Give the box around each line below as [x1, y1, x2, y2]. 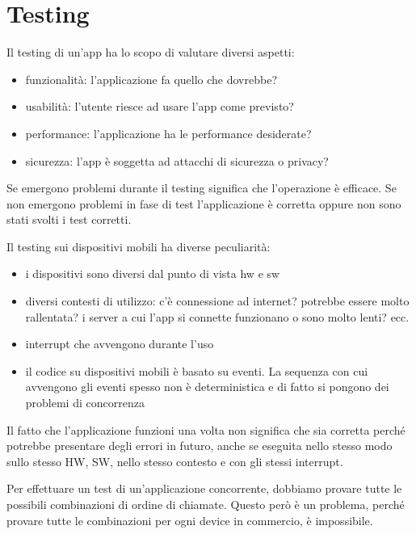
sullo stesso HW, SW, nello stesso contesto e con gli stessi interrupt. [6, 452, 343, 469]
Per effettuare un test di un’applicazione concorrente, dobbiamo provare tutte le [6, 480, 402, 497]
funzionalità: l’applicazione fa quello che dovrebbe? [25, 70, 277, 87]
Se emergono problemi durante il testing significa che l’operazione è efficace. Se [6, 179, 397, 196]
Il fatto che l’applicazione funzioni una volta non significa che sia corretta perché [6, 421, 405, 438]
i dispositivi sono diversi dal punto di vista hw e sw [25, 265, 280, 282]
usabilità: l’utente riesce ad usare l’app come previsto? [25, 98, 294, 115]
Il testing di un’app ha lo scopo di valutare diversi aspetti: [6, 44, 295, 61]
